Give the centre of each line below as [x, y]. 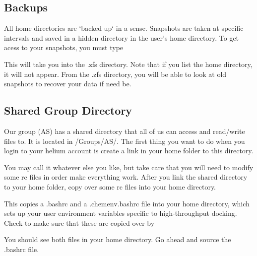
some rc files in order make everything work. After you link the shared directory [126, 177]
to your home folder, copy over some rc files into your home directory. [110, 186]
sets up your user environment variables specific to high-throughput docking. [121, 213]
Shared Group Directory [68, 110]
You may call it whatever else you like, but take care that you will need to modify [129, 167]
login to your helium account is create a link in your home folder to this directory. [129, 151]
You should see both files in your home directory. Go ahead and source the [118, 239]
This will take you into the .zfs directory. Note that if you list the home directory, [128, 64]
